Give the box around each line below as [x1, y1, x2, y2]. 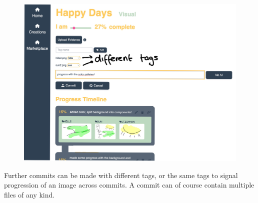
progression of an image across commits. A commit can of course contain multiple [4, 180, 254, 190]
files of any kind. [4, 189, 55, 200]
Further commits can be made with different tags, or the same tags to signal [4, 170, 238, 180]
